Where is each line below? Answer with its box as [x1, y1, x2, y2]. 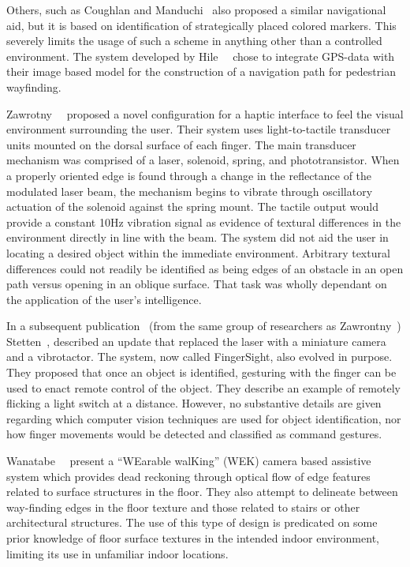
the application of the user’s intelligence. [6, 291, 202, 307]
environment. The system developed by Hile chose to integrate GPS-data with [6, 47, 395, 64]
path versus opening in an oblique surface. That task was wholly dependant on [6, 276, 387, 292]
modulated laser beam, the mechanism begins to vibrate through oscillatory [6, 182, 373, 199]
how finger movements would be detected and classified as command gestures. [6, 426, 382, 442]
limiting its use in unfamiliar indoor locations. [6, 545, 229, 561]
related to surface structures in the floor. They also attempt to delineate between [6, 483, 398, 500]
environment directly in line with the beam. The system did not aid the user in [6, 229, 389, 246]
